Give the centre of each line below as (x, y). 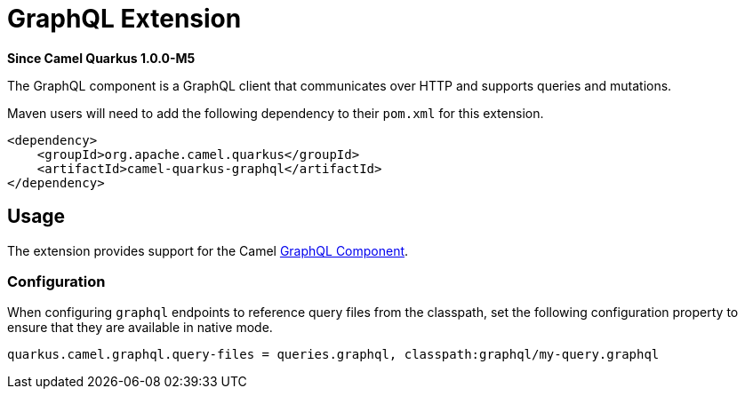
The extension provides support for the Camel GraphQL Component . (208, 250)
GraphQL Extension (124, 19)
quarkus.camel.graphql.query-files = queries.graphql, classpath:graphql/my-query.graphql (333, 355)
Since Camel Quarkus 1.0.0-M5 (101, 58)
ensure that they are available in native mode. (140, 328)
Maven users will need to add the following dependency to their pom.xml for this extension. (276, 113)
